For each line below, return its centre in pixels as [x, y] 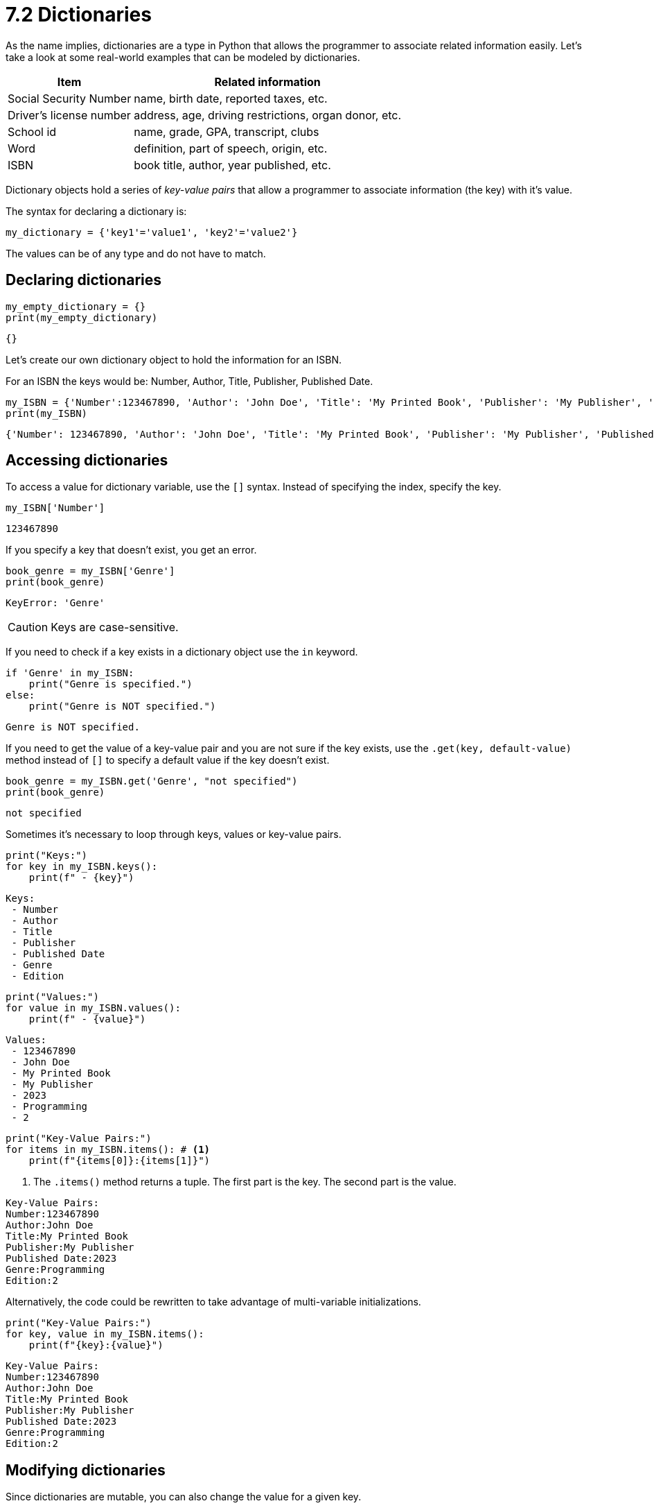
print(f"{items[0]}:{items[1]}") [120, 1161]
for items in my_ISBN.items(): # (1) [108, 1150]
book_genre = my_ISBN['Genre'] [90, 571]
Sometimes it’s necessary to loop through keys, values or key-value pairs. [174, 834]
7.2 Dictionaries [79, 15]
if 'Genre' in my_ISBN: [70, 673]
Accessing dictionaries [87, 461]
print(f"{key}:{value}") [96, 1345]
